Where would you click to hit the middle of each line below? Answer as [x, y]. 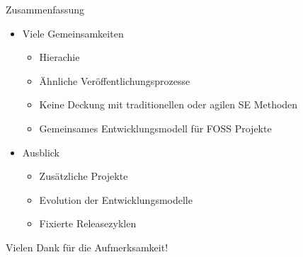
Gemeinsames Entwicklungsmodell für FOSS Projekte [155, 128]
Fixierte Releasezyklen [88, 223]
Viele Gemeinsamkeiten [73, 33]
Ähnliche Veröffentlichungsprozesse [115, 80]
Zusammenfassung [45, 9]
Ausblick [41, 152]
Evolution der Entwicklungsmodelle [116, 199]
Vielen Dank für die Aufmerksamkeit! [87, 247]
